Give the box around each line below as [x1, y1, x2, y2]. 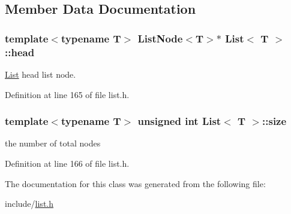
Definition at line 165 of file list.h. [5, 88, 130, 100]
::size [262, 114, 287, 129]
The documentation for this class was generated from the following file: [5, 177, 266, 189]
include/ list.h [5, 197, 53, 210]
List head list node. [5, 68, 76, 80]
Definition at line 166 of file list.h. [5, 157, 130, 169]
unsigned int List [137, 114, 221, 129]
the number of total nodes [5, 137, 101, 149]
